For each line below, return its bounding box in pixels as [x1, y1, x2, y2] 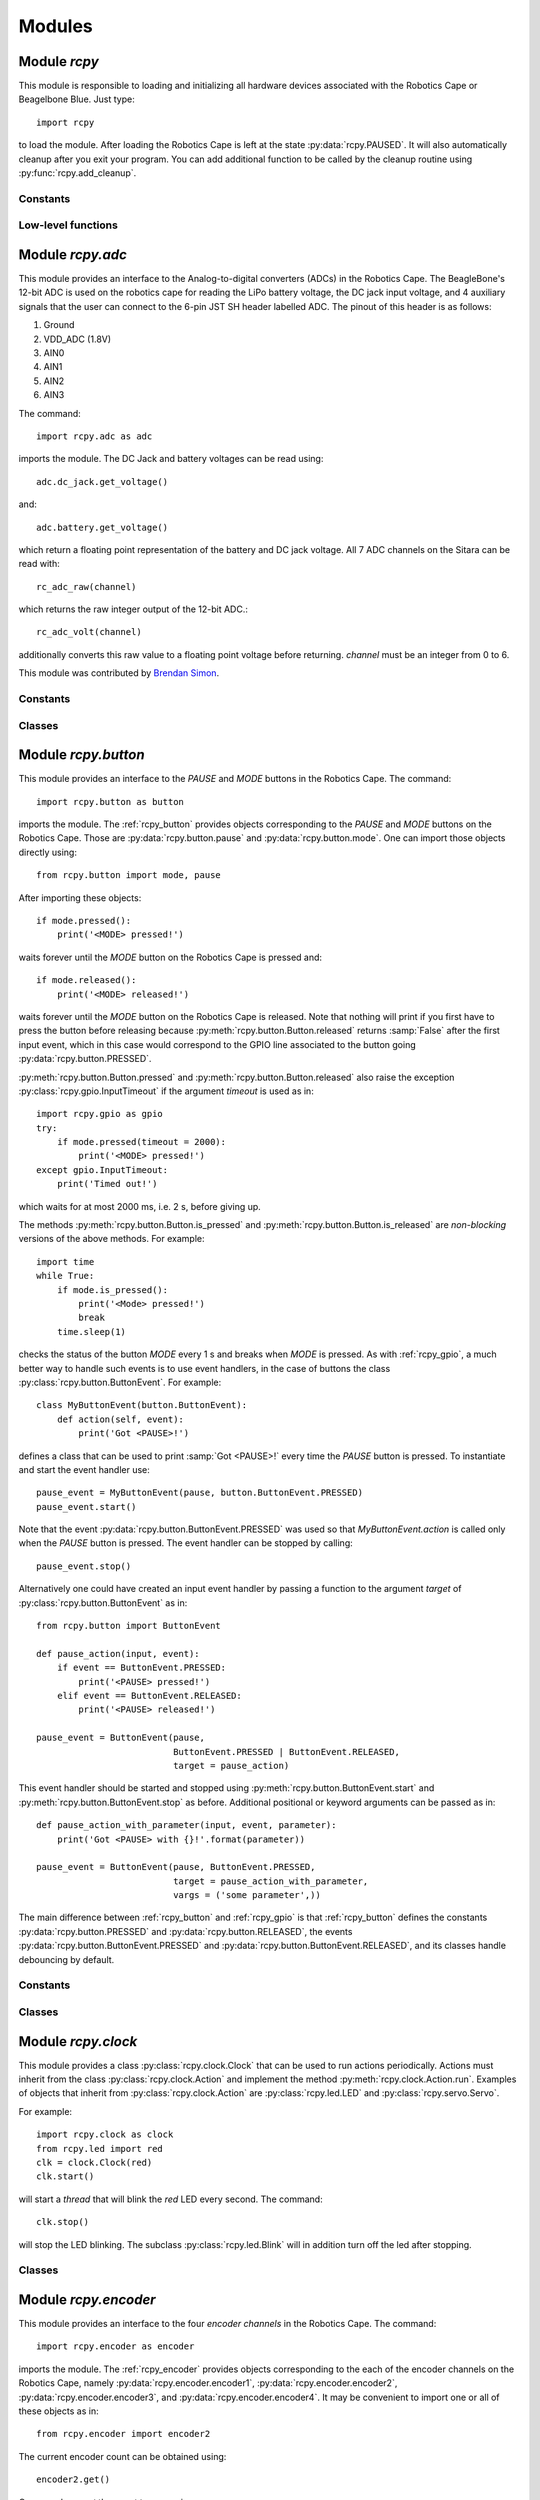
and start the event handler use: [18, 1463, 150, 1475]
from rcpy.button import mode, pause [36, 870, 222, 881]
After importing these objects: [18, 891, 142, 904]
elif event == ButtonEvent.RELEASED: [56, 1690, 242, 1701]
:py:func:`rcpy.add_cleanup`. [18, 167, 137, 179]
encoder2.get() [36, 2474, 111, 2485]
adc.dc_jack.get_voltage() [36, 476, 169, 487]
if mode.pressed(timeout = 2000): [56, 1136, 227, 1148]
